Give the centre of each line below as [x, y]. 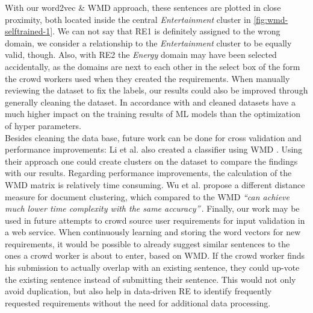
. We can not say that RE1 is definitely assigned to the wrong [166, 31]
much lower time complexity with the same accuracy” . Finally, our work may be [152, 208]
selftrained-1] [29, 31]
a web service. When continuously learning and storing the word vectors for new [153, 232]
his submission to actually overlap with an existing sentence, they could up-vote [152, 267]
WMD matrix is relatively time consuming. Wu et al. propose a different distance [155, 184]
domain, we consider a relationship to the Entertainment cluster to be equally [148, 43]
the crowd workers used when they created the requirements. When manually [147, 78]
